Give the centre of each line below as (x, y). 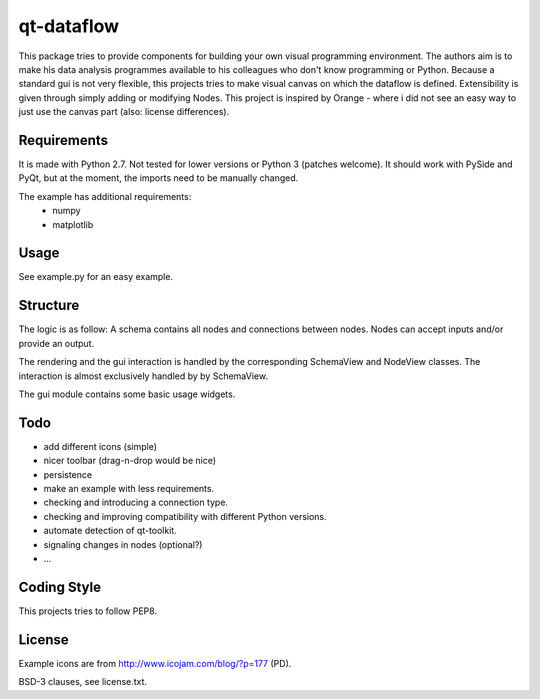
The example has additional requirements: (105, 196)
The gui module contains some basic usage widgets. (127, 394)
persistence (68, 474)
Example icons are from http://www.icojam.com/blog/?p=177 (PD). (155, 663)
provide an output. (56, 343)
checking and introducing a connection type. (136, 502)
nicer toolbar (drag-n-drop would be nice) (130, 461)
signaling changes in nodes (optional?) (123, 544)
